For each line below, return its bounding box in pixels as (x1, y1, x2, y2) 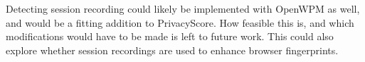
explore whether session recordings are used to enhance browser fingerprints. (6, 42, 339, 57)
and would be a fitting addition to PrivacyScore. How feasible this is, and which (6, 15, 354, 30)
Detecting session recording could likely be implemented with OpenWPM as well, (6, 1, 360, 15)
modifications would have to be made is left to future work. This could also (6, 29, 334, 44)
